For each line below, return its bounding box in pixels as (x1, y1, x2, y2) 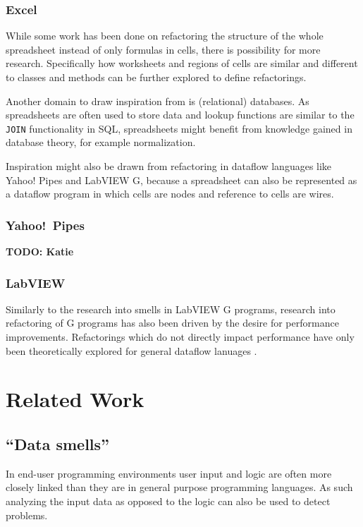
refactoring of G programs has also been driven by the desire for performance (6, 315, 339, 330)
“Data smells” (6, 432, 110, 454)
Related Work (6, 384, 144, 413)
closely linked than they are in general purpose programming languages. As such (6, 480, 353, 495)
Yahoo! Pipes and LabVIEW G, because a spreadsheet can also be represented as (6, 172, 357, 187)
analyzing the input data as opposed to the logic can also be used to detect (6, 493, 331, 508)
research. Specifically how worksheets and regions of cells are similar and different (6, 56, 358, 71)
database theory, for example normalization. (6, 135, 196, 150)
